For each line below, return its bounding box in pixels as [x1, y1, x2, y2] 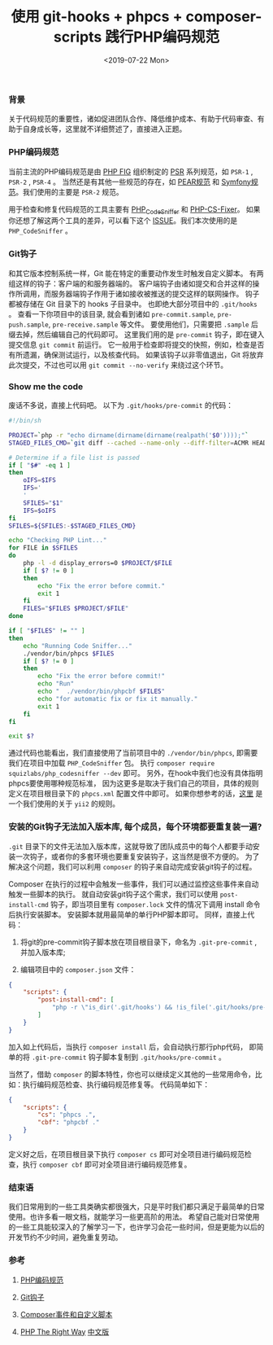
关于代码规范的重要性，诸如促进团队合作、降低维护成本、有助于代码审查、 [8, 114, 258, 124]
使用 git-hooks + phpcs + [11, 7, 183, 26]
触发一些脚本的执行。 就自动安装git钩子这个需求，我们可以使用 [8, 889, 219, 899]
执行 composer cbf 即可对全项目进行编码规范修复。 [22, 1159, 192, 1169]
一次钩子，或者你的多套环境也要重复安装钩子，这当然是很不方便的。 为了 [15, 852, 260, 861]
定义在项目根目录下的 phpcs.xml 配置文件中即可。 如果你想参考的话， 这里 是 [8, 789, 263, 799]
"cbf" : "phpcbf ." [37, 1119, 100, 1127]
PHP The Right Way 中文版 [19, 1326, 110, 1336]
